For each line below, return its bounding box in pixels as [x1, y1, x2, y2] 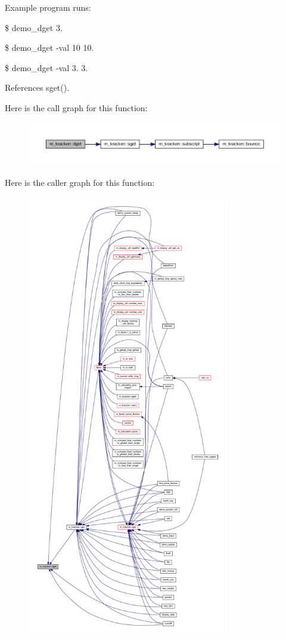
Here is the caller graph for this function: [5, 176, 155, 189]
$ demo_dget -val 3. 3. [5, 61, 88, 74]
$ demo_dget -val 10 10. [5, 41, 94, 54]
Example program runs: [5, 1, 91, 13]
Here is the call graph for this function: [5, 101, 148, 114]
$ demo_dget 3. [5, 21, 63, 33]
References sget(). [5, 81, 70, 94]
